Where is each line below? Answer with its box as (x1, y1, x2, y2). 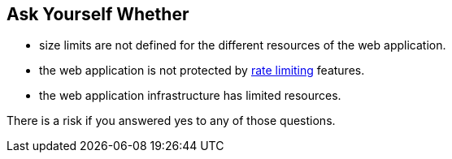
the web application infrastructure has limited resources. (39, 88, 341, 103)
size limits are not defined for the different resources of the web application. (39, 38, 446, 53)
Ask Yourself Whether (7, 4, 189, 24)
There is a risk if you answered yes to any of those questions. (7, 114, 336, 128)
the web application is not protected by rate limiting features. (39, 63, 365, 78)
